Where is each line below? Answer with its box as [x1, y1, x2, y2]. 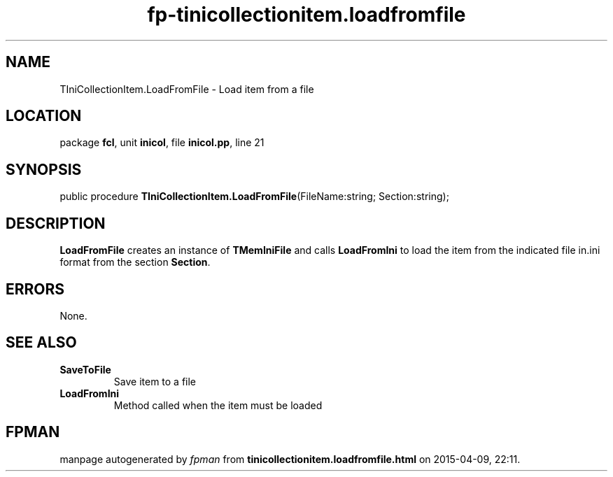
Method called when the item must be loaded [113, 399, 323, 411]
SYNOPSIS [6, 160, 82, 178]
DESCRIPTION [6, 214, 106, 232]
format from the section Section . [59, 256, 211, 269]
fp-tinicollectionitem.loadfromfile [147, 3, 466, 27]
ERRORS [6, 280, 65, 298]
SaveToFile [59, 363, 111, 376]
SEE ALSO [6, 334, 77, 352]
